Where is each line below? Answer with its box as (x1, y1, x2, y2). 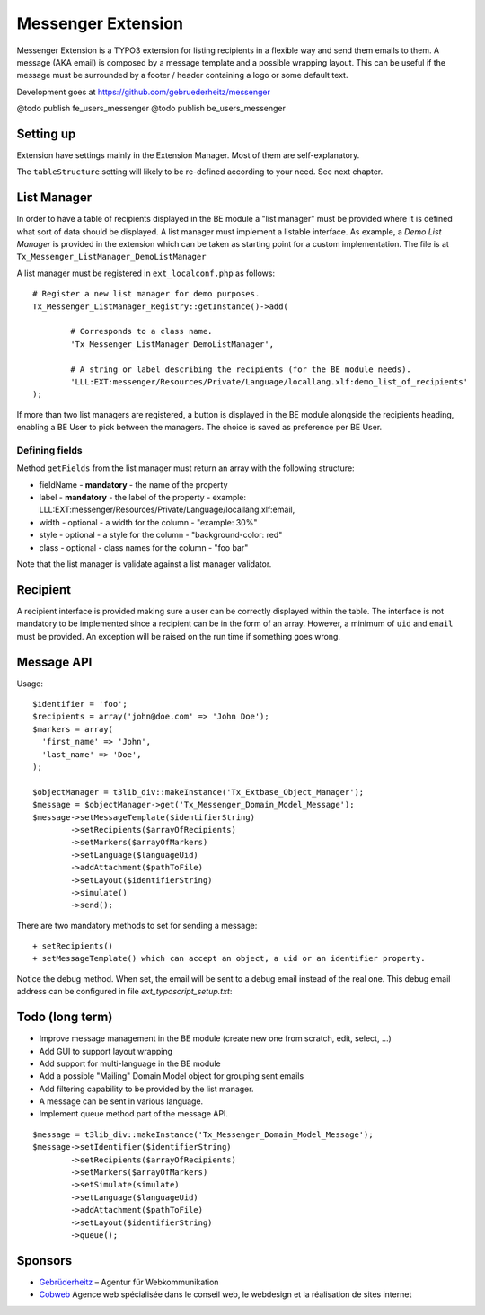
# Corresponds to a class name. (70, 326, 213, 337)
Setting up (16, 126, 76, 141)
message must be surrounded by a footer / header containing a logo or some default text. (16, 70, 348, 81)
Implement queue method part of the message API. (39, 1108, 229, 1119)
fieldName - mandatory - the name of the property (39, 479, 228, 490)
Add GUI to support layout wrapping (39, 1046, 173, 1056)
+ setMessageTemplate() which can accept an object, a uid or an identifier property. (32, 953, 426, 964)
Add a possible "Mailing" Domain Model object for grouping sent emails (39, 1071, 304, 1081)
